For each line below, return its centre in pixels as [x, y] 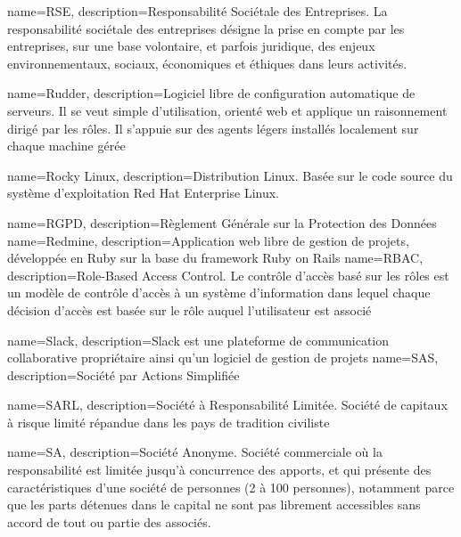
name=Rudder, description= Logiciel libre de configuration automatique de [211, 93]
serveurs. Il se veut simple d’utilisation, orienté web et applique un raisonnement [227, 110]
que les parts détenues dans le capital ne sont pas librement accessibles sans [214, 504]
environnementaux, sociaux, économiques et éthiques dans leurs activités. [207, 63]
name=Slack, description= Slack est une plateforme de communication [198, 340]
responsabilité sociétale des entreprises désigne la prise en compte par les [206, 28]
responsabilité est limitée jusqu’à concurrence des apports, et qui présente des [219, 470]
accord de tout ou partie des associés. [109, 521]
